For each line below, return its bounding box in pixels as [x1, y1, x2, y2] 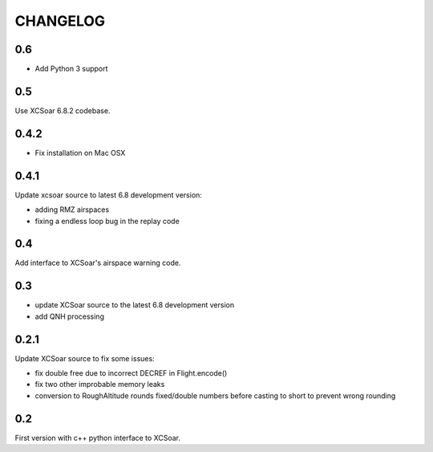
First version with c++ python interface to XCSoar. [14, 433, 180, 442]
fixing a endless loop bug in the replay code [34, 216, 180, 226]
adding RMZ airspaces [34, 205, 110, 214]
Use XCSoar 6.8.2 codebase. [14, 105, 111, 116]
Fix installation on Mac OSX [34, 148, 126, 157]
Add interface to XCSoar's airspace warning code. [14, 258, 181, 268]
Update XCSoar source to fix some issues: [14, 353, 156, 363]
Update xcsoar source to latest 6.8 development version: [14, 189, 202, 200]
